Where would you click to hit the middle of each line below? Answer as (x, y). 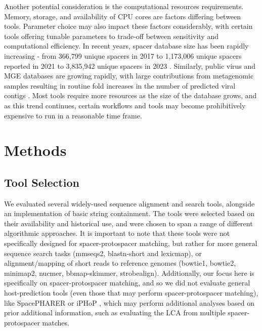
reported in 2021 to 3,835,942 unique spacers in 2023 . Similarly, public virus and (130, 66)
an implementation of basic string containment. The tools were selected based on (129, 213)
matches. (56, 322)
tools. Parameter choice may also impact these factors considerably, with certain (128, 26)
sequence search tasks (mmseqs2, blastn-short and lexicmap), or (103, 253)
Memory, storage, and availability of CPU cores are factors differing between (123, 16)
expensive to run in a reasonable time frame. (73, 115)
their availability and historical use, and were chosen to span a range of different (128, 223)
